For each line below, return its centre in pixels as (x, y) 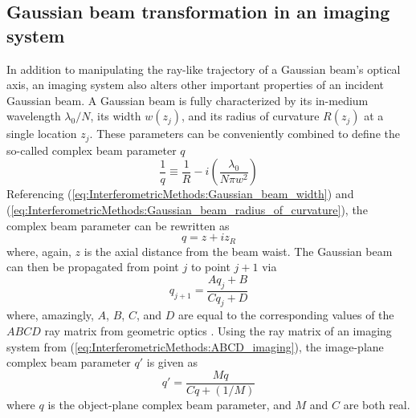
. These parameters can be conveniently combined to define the (245, 134)
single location (42, 134)
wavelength (34, 116)
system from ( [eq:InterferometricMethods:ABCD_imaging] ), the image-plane (195, 346)
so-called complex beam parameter (92, 150)
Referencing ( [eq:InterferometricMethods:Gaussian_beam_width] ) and (180, 194)
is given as (172, 362)
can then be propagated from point (93, 267)
